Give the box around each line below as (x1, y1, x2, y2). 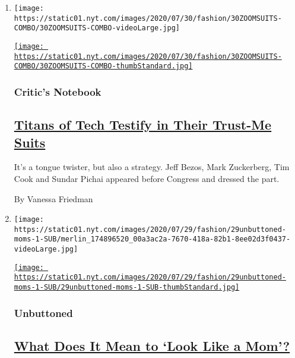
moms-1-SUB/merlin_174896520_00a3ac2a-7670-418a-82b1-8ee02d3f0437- (14, 235, 291, 244)
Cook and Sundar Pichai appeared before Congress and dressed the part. (14, 172, 280, 184)
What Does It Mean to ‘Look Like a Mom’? (14, 336, 290, 354)
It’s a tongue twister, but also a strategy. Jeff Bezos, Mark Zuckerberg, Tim (14, 161, 290, 173)
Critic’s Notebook (14, 84, 101, 99)
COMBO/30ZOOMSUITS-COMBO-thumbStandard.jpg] (14, 62, 193, 71)
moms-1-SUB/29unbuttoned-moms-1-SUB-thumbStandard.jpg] (14, 283, 240, 292)
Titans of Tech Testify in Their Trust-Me (14, 115, 272, 134)
